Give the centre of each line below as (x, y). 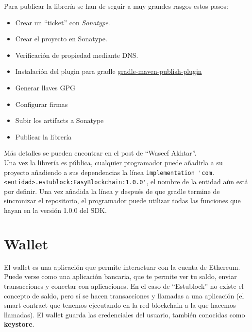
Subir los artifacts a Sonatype (59, 120)
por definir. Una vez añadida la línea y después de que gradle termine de (112, 191)
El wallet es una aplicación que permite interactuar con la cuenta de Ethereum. (122, 267)
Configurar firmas (42, 104)
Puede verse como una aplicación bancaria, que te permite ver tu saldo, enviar (120, 276)
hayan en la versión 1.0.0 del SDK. (55, 210)
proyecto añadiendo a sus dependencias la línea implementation (99, 172)
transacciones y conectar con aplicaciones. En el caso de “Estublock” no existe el (124, 286)
